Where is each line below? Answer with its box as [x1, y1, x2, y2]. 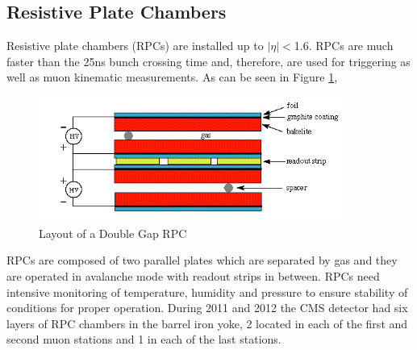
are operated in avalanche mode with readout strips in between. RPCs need [6, 268, 380, 285]
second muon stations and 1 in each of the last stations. [6, 331, 281, 348]
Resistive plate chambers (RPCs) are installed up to [6, 37, 264, 54]
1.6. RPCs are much [294, 37, 394, 54]
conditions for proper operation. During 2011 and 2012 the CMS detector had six [6, 299, 408, 316]
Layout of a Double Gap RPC [39, 224, 187, 241]
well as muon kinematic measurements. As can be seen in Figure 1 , [6, 69, 338, 85]
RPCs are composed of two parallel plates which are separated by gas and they [6, 252, 398, 269]
